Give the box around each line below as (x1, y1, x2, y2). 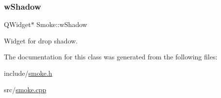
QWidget (4, 19, 31, 29)
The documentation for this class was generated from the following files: (4, 52, 218, 62)
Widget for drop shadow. (4, 35, 78, 45)
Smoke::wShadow (36, 19, 87, 29)
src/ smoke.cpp (4, 84, 47, 94)
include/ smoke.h (4, 68, 52, 78)
